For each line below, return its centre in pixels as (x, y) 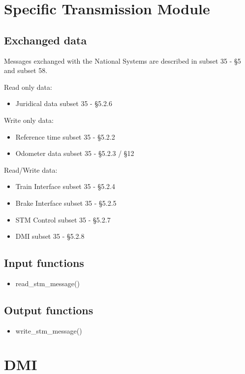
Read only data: (28, 87)
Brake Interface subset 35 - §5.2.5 (66, 203)
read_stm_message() (47, 283)
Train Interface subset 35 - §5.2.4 (65, 186)
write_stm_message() (49, 330)
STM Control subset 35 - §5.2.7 (63, 219)
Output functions (49, 310)
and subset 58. (26, 70)
